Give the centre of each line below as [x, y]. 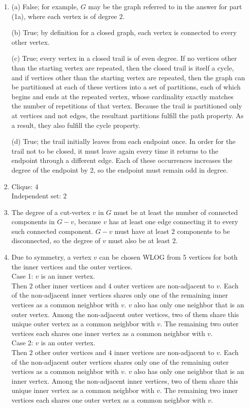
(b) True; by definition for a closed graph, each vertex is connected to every [124, 32]
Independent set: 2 [39, 196]
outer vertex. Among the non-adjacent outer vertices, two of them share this [125, 314]
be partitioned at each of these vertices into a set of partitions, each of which [126, 87]
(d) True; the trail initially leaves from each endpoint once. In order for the [124, 141]
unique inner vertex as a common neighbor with [83, 390]
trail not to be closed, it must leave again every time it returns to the [115, 151]
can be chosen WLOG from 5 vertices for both [168, 257]
